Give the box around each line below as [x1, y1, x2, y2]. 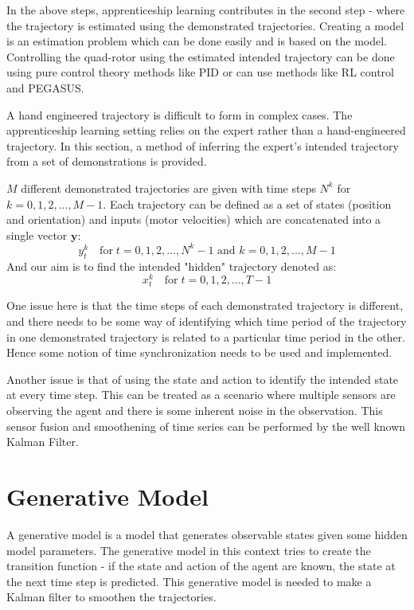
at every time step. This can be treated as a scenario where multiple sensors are [6, 386, 396, 403]
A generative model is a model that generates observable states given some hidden [6, 526, 408, 542]
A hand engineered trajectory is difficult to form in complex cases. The [6, 106, 353, 123]
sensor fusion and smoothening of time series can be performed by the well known [6, 417, 406, 434]
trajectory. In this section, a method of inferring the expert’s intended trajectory [6, 137, 399, 154]
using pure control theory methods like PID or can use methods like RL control [6, 64, 394, 80]
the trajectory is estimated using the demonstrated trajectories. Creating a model [6, 17, 404, 33]
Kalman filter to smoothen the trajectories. [6, 588, 217, 605]
